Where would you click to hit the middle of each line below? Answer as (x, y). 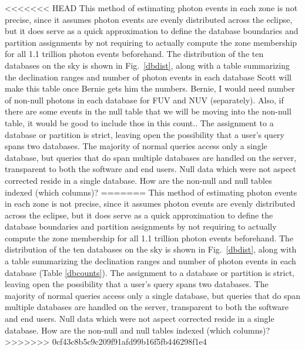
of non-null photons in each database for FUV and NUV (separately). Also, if (144, 100)
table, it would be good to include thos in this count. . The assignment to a (139, 122)
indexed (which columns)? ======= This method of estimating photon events (151, 192)
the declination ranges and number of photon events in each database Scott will (148, 77)
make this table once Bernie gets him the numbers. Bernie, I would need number (150, 88)
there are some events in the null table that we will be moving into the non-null (148, 111)
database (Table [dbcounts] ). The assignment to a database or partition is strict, (150, 272)
